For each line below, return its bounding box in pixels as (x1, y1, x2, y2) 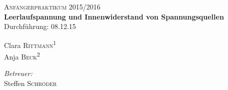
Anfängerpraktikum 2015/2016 (4, 1, 100, 12)
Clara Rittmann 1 (4, 38, 56, 50)
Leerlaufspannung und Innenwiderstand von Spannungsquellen (4, 11, 224, 21)
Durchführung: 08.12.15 (4, 21, 76, 31)
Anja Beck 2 (4, 50, 40, 61)
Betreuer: (4, 68, 32, 78)
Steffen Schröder (4, 78, 57, 88)
